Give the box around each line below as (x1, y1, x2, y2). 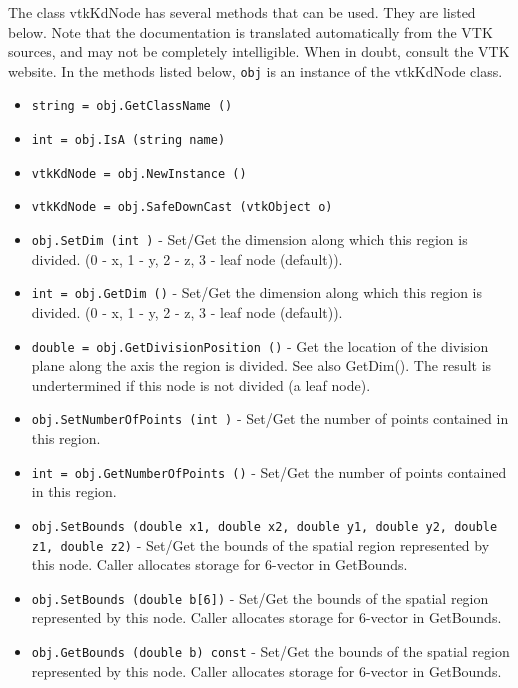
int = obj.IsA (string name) (31, 133, 226, 148)
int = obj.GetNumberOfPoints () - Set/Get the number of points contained (31, 461, 507, 482)
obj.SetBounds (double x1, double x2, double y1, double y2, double (31, 519, 498, 534)
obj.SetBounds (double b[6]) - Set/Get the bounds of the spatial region (31, 587, 489, 608)
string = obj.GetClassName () (31, 99, 233, 114)
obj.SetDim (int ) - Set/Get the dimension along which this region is (31, 229, 468, 250)
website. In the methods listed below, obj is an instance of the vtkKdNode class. (8, 60, 503, 81)
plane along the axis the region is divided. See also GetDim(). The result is (31, 355, 492, 376)
